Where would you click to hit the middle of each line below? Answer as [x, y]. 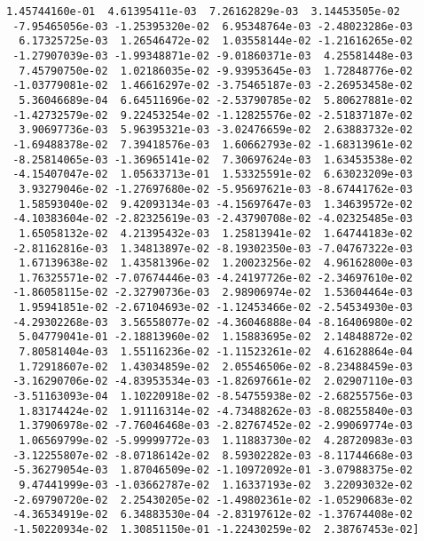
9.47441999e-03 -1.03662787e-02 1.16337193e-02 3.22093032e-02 [216, 485]
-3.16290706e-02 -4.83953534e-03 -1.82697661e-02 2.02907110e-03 [213, 382]
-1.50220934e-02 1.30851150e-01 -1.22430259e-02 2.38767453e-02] [216, 529]
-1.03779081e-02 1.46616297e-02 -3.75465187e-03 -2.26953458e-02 [213, 86]
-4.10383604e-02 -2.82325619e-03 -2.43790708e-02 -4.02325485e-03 [213, 219]
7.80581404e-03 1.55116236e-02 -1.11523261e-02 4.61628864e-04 [216, 352]
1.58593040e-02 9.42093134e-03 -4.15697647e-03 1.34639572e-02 [216, 204]
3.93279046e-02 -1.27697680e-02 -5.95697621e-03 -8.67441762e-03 [216, 189]
